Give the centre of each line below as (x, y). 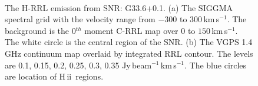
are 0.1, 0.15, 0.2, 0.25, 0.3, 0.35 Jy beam (78, 65)
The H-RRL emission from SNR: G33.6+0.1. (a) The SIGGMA (119, 7)
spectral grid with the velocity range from (80, 19)
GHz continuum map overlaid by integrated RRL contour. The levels (129, 53)
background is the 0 (40, 30)
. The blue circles (216, 65)
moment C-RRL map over (131, 30)
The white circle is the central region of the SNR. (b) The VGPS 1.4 (129, 42)
